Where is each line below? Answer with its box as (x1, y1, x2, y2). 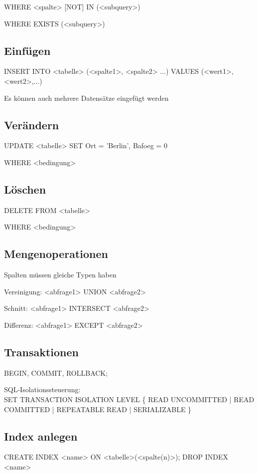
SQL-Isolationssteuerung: (4, 384, 81, 395)
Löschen (4, 181, 46, 197)
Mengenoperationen (4, 246, 108, 261)
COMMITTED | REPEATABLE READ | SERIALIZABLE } (4, 404, 192, 414)
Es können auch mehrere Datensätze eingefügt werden (4, 92, 169, 103)
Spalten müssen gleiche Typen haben (4, 269, 117, 280)
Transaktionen (4, 344, 79, 359)
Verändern (4, 117, 59, 132)
